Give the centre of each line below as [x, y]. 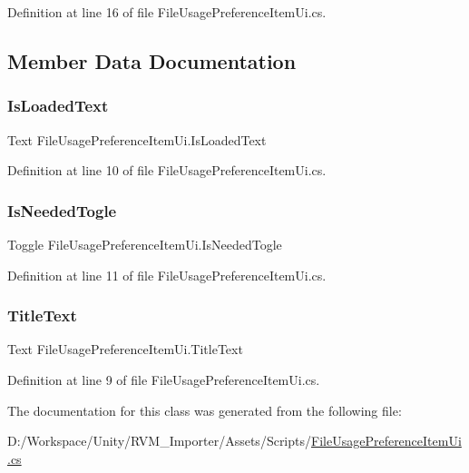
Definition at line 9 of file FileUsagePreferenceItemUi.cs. [164, 379]
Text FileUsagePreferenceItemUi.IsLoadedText [137, 139]
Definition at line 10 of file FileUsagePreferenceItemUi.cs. [167, 170]
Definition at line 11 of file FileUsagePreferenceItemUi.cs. [167, 275]
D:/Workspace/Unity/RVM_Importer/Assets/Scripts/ [160, 441]
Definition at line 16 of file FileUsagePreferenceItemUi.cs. [167, 12]
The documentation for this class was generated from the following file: [205, 410]
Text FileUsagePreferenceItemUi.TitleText [125, 349]
